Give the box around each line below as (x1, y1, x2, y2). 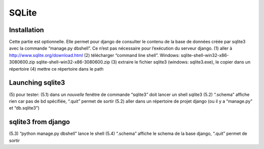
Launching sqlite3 (9, 78, 66, 87)
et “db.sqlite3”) (9, 105, 40, 111)
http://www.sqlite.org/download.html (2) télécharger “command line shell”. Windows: (9, 52, 180, 58)
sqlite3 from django (9, 118, 70, 126)
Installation (9, 26, 44, 34)
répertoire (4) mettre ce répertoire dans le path (9, 66, 104, 72)
